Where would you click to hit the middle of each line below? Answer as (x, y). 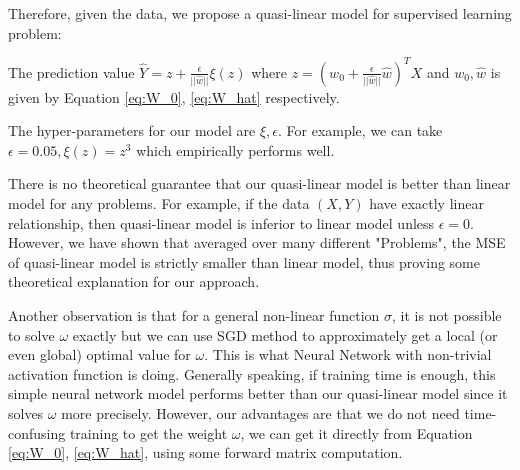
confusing (37, 432)
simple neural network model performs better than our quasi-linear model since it (258, 393)
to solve (31, 334)
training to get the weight (148, 432)
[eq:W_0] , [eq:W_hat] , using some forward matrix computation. (205, 452)
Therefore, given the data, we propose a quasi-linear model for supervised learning (260, 13)
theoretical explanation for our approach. (134, 281)
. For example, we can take (360, 130)
